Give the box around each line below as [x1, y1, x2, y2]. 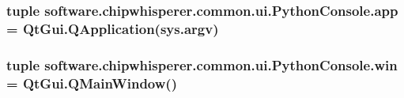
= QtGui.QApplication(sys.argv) [6, 18, 219, 38]
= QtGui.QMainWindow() [6, 73, 177, 92]
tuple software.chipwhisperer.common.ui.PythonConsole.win [6, 55, 398, 74]
